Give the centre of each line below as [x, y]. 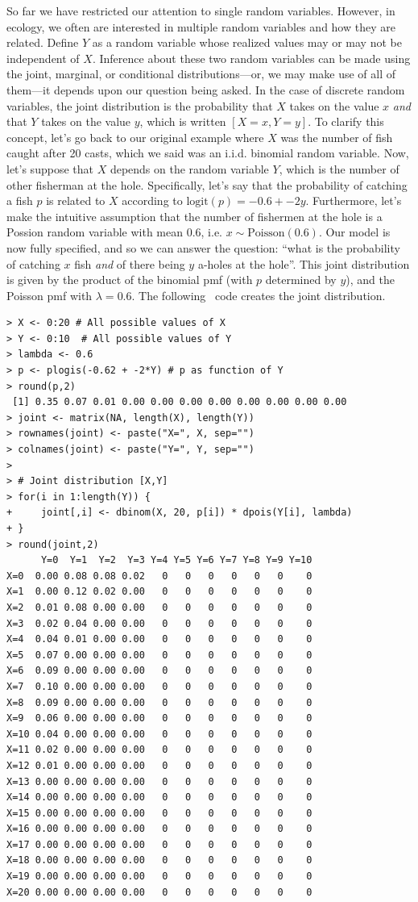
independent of [43, 58]
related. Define [43, 42]
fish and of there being [130, 263]
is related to [76, 200]
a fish [20, 200]
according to [152, 200]
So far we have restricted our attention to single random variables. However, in [201, 10]
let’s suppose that [50, 168]
